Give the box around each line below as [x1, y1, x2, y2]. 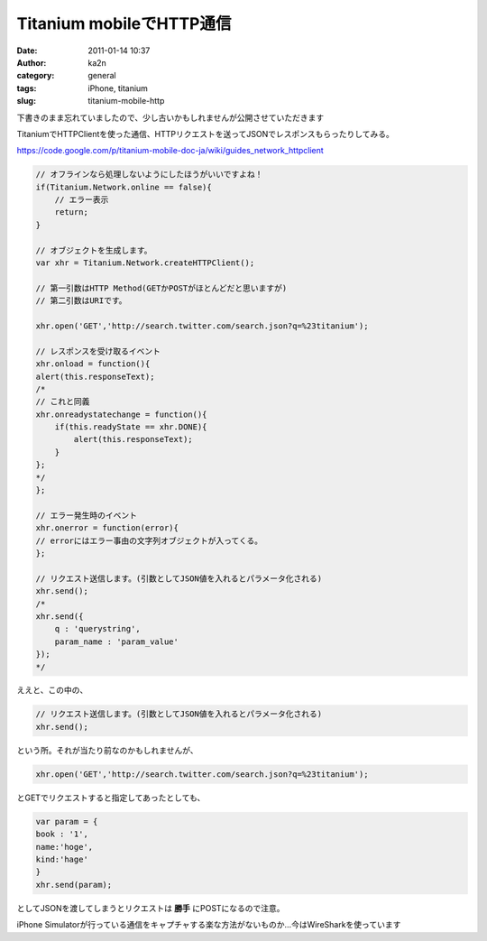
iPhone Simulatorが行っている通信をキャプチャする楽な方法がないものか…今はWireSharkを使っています [16, 919, 401, 930]
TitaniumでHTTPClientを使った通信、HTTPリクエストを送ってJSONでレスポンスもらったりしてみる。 [16, 128, 394, 139]
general [87, 70, 116, 81]
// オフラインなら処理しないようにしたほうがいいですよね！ [35, 170, 263, 180]
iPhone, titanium [87, 82, 149, 94]
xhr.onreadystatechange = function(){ [35, 409, 207, 420]
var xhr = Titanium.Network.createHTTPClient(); [35, 258, 255, 268]
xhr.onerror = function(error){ [35, 523, 179, 533]
